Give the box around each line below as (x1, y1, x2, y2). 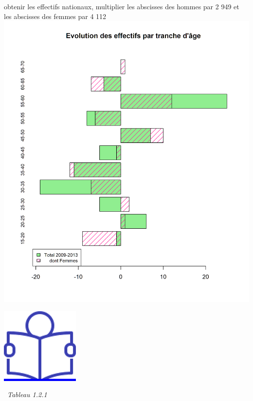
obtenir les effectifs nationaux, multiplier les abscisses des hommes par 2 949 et (4, 1, 239, 11)
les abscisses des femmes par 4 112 (4, 11, 107, 21)
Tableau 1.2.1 (7, 389, 47, 400)
